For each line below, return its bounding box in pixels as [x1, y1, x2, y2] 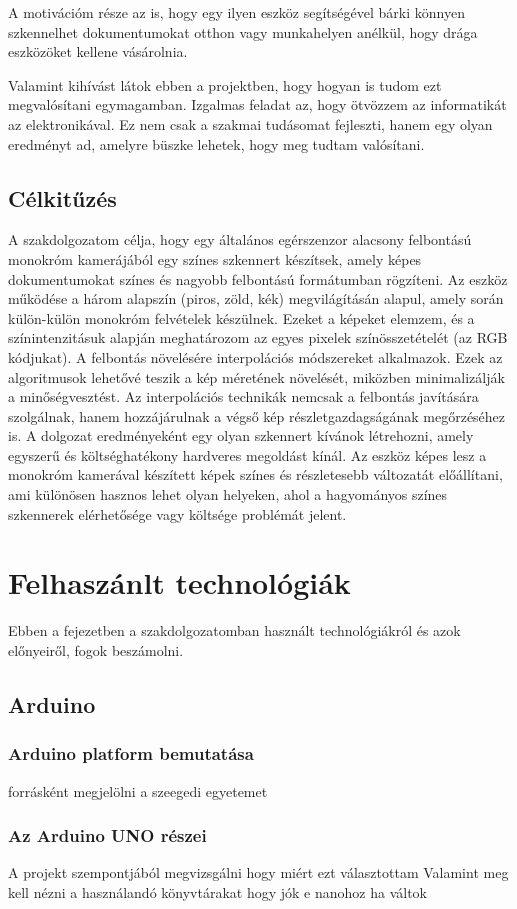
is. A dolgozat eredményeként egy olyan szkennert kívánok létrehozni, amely [8, 425, 474, 446]
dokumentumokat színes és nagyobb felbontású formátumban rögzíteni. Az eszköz [8, 268, 508, 289]
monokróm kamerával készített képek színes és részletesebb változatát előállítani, [8, 464, 503, 485]
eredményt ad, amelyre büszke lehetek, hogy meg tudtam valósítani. [8, 133, 425, 154]
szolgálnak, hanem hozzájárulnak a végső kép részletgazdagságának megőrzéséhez [8, 405, 506, 426]
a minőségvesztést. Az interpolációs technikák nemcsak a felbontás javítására [8, 386, 479, 407]
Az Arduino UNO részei [8, 823, 207, 848]
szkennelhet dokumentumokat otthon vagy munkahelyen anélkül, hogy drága [8, 21, 478, 42]
